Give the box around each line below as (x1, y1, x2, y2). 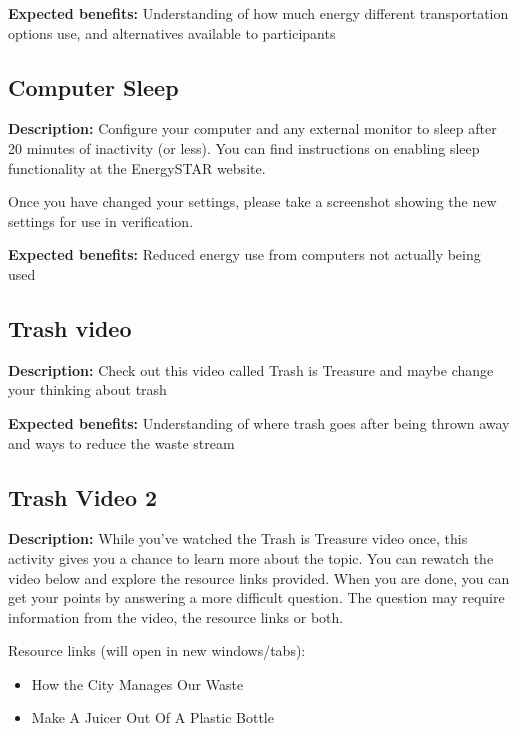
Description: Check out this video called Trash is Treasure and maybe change (8, 359, 494, 380)
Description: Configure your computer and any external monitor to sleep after (8, 118, 497, 139)
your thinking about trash (8, 379, 167, 400)
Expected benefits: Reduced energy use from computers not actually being (8, 244, 481, 265)
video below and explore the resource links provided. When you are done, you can (8, 567, 510, 588)
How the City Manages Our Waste (31, 673, 244, 694)
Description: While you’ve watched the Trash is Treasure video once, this (8, 528, 468, 549)
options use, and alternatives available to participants (8, 22, 336, 43)
